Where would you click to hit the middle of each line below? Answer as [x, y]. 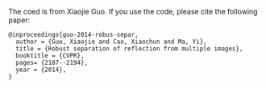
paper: [19, 20]
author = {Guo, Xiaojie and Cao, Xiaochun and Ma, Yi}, [111, 42]
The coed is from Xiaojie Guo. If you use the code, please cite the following [133, 12]
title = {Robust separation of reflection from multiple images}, [129, 49]
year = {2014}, [41, 70]
